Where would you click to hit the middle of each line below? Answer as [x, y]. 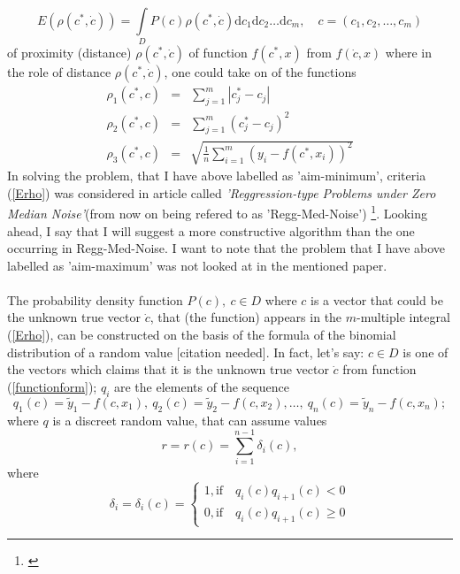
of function [218, 53]
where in [408, 53]
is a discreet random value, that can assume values [190, 420]
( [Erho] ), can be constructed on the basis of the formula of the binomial [202, 335]
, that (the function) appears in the [246, 317]
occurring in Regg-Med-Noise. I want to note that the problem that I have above [226, 248]
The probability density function [95, 299]
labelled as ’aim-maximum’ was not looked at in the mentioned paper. [197, 265]
